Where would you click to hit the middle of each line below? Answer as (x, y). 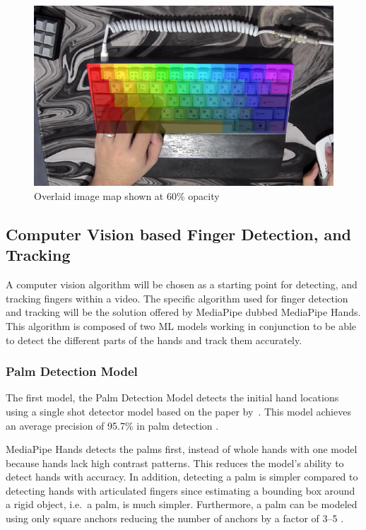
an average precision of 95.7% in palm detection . (112, 425)
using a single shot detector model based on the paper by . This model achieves (178, 411)
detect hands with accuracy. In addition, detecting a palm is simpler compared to (182, 477)
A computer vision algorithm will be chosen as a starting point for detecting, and (182, 284)
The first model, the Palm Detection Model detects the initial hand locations (172, 397)
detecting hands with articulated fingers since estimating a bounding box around (181, 490)
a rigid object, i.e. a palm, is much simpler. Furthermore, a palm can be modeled (182, 504)
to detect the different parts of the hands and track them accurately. (154, 340)
